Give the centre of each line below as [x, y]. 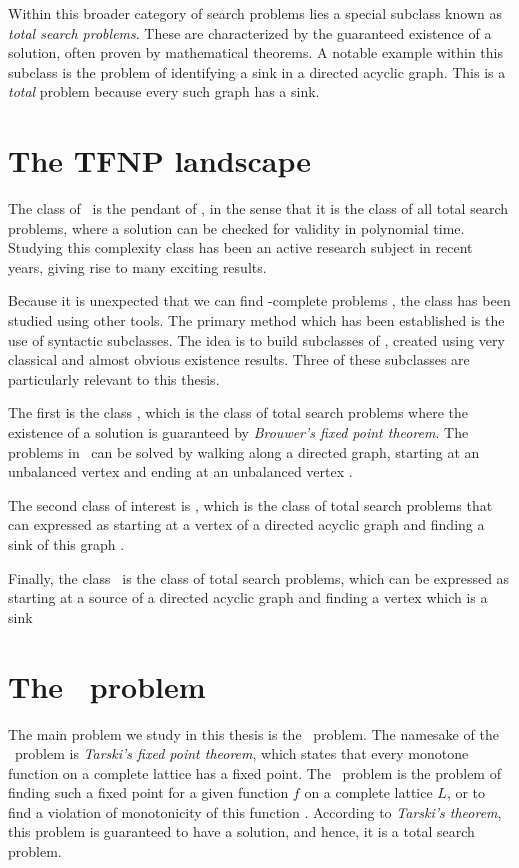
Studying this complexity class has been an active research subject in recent [240, 247]
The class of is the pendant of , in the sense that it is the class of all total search [258, 208]
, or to [466, 792]
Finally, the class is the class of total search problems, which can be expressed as [259, 577]
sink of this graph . [66, 544]
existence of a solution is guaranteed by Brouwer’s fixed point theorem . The [238, 432]
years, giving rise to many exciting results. [137, 266]
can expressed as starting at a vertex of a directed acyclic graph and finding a [246, 524]
